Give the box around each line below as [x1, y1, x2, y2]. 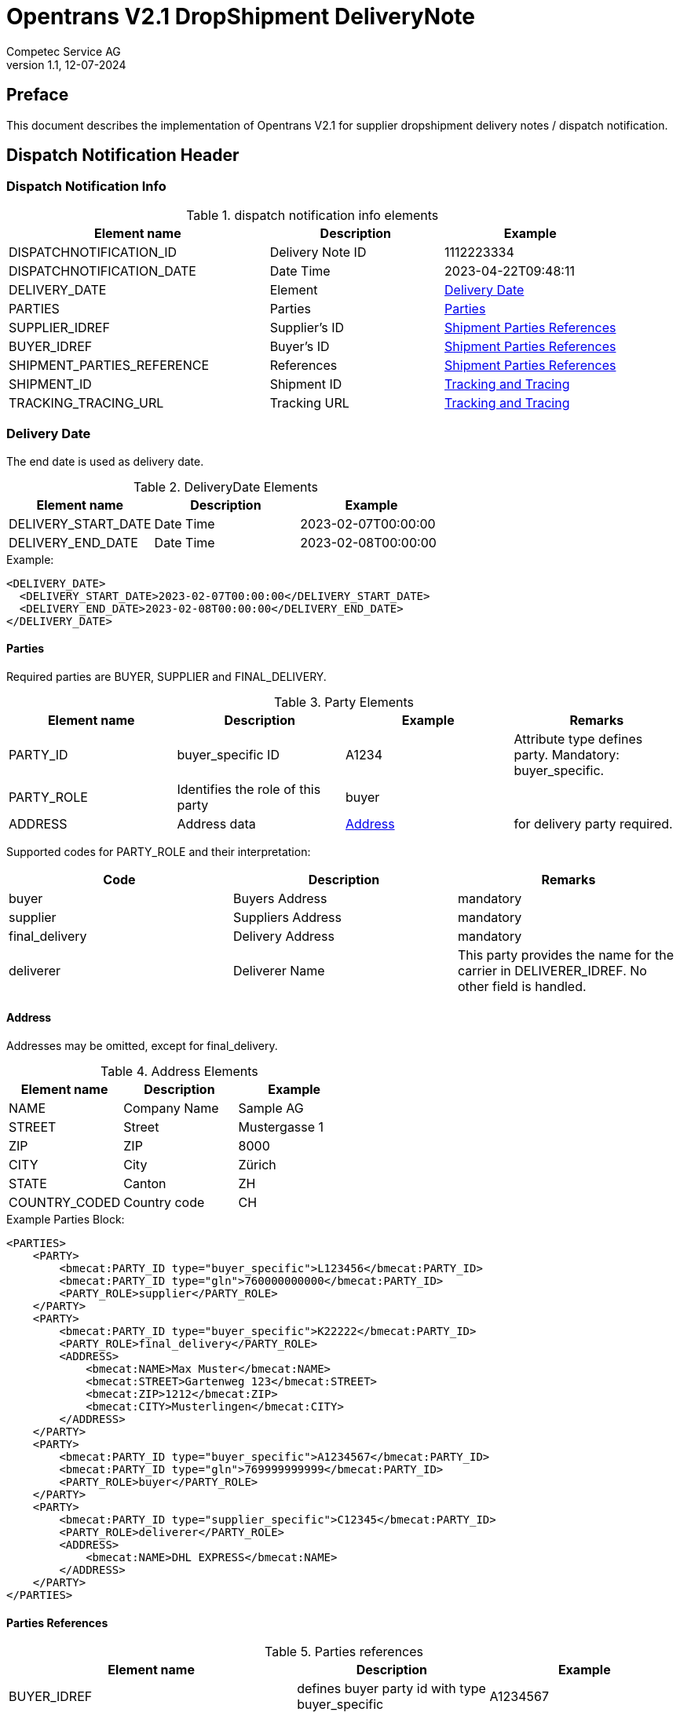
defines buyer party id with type [297, 1681, 486, 1697]
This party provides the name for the [457, 946, 674, 963]
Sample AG [238, 1100, 304, 1116]
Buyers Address [232, 890, 327, 906]
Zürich [238, 1157, 276, 1172]
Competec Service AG [6, 44, 121, 58]
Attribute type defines [514, 730, 643, 747]
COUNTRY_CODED [9, 1194, 121, 1210]
